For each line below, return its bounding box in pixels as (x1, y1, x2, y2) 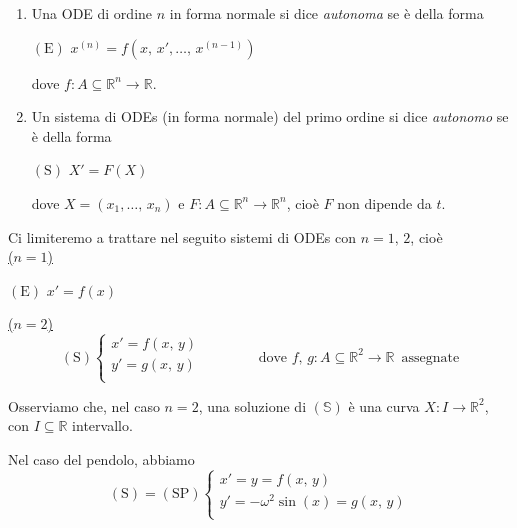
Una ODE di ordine (31, 3, 153, 23)
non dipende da (337, 192, 432, 213)
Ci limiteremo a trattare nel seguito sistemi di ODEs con (8, 226, 357, 247)
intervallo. (72, 415, 133, 436)
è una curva (348, 395, 420, 416)
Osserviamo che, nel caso (8, 395, 160, 416)
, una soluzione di (198, 395, 307, 416)
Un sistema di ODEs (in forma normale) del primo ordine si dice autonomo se (31, 106, 509, 127)
